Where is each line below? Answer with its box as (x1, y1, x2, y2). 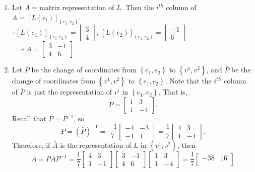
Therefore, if (12, 139, 50, 150)
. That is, (158, 87, 187, 97)
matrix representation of (39, 2, 114, 12)
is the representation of (60, 139, 132, 150)
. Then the (121, 2, 154, 12)
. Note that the (165, 75, 212, 86)
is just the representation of (27, 87, 112, 97)
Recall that (12, 113, 46, 124)
